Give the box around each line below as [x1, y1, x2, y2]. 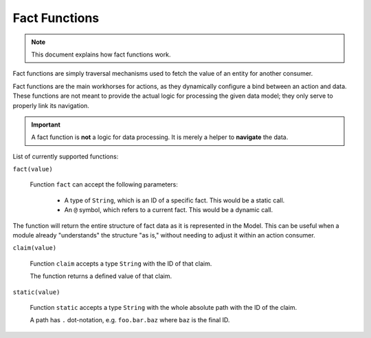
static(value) [12, 288, 60, 296]
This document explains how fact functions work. [31, 50, 171, 59]
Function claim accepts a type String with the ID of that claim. [30, 259, 212, 268]
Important [31, 120, 61, 129]
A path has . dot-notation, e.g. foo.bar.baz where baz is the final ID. [30, 316, 230, 324]
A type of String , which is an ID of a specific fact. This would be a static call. [64, 196, 285, 204]
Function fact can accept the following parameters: [30, 180, 179, 189]
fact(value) [12, 165, 53, 173]
